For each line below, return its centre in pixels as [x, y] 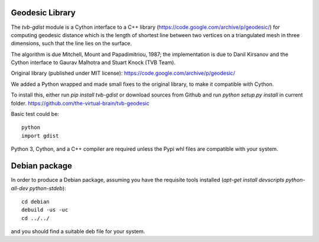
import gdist [40, 136]
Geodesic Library [43, 13]
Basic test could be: [35, 114]
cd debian [35, 201]
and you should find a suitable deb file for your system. [78, 231]
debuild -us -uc [45, 210]
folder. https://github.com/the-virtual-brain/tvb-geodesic [80, 103]
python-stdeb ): [48, 188]
